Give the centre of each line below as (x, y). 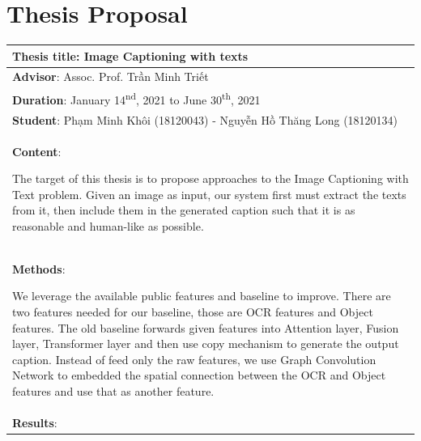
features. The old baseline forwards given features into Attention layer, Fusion (206, 327)
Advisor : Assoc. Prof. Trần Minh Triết (111, 76)
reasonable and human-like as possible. (108, 226)
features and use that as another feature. (113, 391)
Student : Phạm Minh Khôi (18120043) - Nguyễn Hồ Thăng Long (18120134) (205, 119)
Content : (37, 151)
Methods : (39, 268)
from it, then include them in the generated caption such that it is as (184, 210)
